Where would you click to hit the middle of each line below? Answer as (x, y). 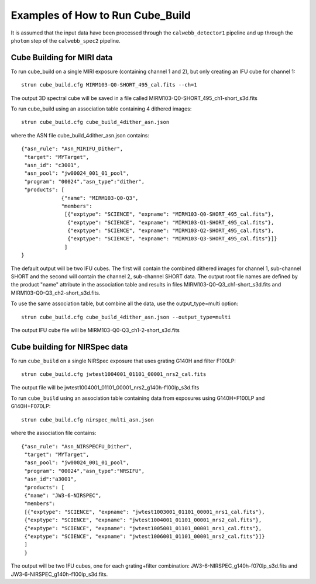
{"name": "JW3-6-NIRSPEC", (63, 495)
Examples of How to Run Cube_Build (101, 15)
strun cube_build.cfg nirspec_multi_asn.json (88, 420)
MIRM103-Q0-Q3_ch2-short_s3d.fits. (56, 293)
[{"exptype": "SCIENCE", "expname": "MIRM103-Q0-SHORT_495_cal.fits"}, (169, 214)
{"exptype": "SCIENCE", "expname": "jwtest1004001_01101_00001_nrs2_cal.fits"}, (143, 520)
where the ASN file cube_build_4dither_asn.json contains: (80, 135)
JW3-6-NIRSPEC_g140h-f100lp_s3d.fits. (59, 574)
